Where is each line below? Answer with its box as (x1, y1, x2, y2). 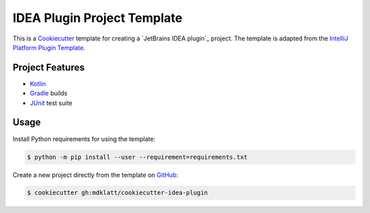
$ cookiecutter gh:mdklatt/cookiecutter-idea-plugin (27, 189, 208, 197)
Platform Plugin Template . (12, 43, 86, 51)
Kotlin (29, 79, 46, 88)
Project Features (12, 62, 85, 73)
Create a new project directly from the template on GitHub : (12, 171, 178, 179)
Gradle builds (29, 89, 68, 97)
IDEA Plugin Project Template (12, 10, 183, 25)
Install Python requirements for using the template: (12, 134, 156, 143)
